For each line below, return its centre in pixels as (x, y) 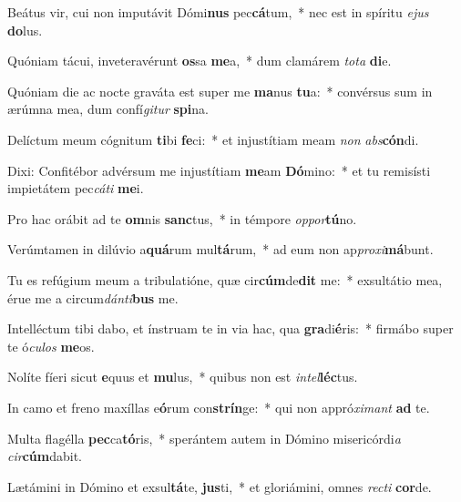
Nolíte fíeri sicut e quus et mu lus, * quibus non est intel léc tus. (183, 377)
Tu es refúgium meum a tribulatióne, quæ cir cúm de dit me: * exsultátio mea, (225, 279)
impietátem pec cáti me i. (76, 188)
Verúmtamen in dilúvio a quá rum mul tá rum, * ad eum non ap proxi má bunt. (220, 249)
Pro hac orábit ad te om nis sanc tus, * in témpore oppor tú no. (182, 218)
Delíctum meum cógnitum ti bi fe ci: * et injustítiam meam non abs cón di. (213, 139)
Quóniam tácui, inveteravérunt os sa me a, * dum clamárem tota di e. (200, 61)
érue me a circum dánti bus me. (93, 297)
